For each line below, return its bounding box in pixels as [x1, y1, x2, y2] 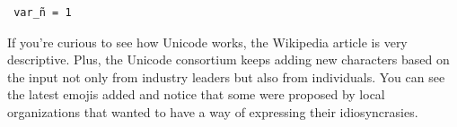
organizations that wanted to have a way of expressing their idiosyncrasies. [7, 102, 418, 121]
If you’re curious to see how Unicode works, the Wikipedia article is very [7, 32, 408, 51]
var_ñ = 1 [13, 6, 72, 19]
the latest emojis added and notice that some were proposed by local [7, 85, 385, 104]
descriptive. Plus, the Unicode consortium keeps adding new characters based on [7, 50, 450, 69]
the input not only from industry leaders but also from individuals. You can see [7, 67, 445, 86]
